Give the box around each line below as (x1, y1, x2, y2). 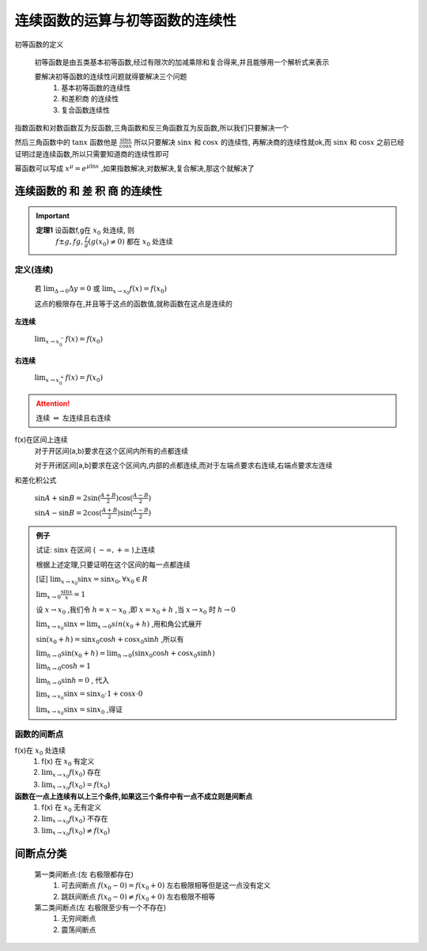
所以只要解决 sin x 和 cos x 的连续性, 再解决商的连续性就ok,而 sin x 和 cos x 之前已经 (134, 138, 405, 147)
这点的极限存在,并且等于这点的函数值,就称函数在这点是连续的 (34, 299, 233, 308)
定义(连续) (14, 264, 54, 275)
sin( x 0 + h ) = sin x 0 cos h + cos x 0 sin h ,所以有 (36, 635, 184, 646)
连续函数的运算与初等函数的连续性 (14, 12, 237, 29)
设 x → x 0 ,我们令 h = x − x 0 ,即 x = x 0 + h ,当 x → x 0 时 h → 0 (36, 605, 236, 616)
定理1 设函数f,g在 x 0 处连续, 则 (36, 225, 134, 236)
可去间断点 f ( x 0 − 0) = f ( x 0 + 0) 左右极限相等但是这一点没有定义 (61, 881, 271, 893)
